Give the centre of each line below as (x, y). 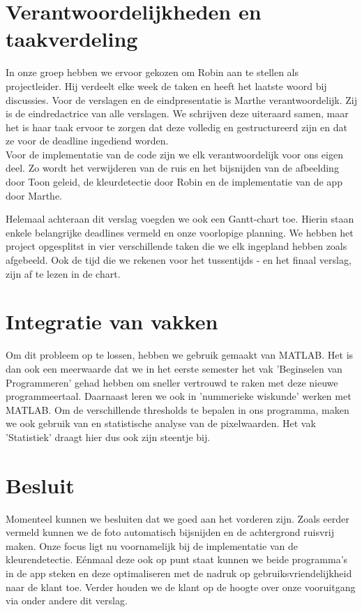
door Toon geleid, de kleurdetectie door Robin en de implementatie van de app (174, 182)
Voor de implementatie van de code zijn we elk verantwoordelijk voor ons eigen (174, 154)
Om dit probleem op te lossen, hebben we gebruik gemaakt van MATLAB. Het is (180, 355)
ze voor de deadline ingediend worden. (87, 141)
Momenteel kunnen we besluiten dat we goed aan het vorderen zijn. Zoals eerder (178, 518)
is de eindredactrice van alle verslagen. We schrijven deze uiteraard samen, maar (177, 113)
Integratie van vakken (112, 321)
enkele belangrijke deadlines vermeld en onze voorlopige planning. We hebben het (180, 232)
